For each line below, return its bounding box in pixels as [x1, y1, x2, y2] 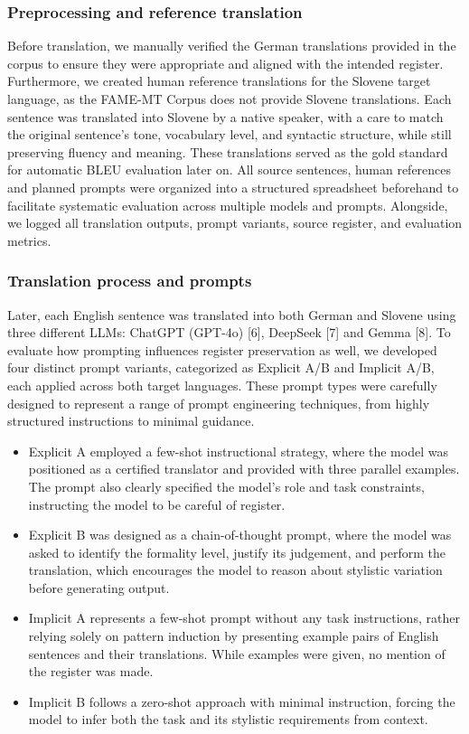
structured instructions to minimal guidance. [7, 411, 255, 430]
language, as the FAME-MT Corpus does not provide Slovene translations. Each [7, 89, 452, 108]
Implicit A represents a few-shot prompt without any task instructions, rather [28, 608, 460, 627]
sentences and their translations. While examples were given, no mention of [28, 644, 446, 663]
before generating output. [28, 578, 170, 597]
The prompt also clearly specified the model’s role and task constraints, [28, 476, 425, 495]
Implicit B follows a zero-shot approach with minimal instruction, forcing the [28, 692, 455, 710]
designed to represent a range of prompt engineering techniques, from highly [7, 393, 430, 412]
